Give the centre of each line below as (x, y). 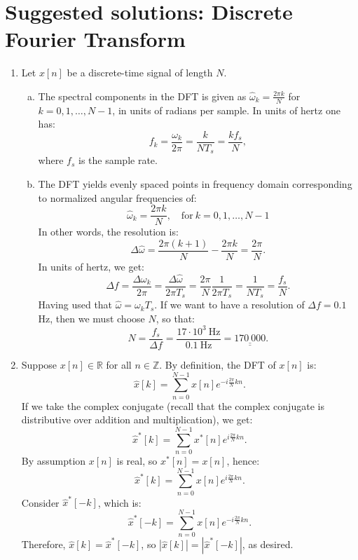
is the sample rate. (118, 160)
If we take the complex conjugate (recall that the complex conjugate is (173, 405)
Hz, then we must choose (91, 318)
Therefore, (43, 544)
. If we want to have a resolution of (229, 305)
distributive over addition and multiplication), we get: (137, 419)
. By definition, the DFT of (218, 365)
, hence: (243, 461)
